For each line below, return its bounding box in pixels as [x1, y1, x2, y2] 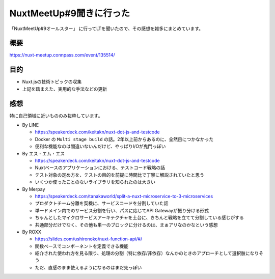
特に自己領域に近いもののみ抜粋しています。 [9, 113, 103, 119]
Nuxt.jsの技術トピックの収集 [22, 79, 82, 85]
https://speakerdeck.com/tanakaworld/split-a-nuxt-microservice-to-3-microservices [35, 193, 213, 199]
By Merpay [22, 186, 45, 192]
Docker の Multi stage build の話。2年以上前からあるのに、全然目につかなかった [35, 136, 214, 142]
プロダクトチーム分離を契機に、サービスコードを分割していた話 [35, 200, 169, 206]
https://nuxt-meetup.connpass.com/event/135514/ [9, 52, 116, 58]
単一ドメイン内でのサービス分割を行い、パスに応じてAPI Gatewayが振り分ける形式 [35, 207, 209, 213]
